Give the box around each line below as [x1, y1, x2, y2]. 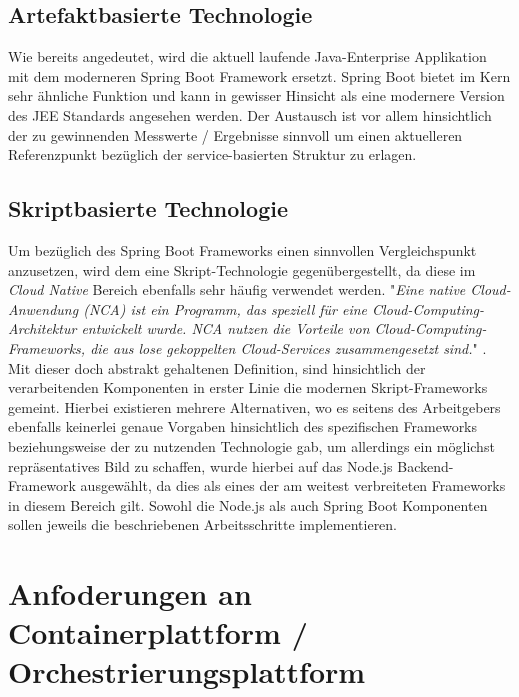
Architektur [8, 318, 77, 339]
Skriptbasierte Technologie [8, 193, 288, 224]
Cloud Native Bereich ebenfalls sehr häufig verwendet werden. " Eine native [8, 279, 466, 300]
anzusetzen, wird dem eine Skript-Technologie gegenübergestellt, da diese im [8, 259, 476, 280]
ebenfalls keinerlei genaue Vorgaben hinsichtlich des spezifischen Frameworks [8, 416, 478, 437]
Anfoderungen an [8, 573, 252, 614]
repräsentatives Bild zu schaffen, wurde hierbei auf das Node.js [8, 455, 393, 476]
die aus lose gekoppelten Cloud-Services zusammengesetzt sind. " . [90, 337, 487, 358]
